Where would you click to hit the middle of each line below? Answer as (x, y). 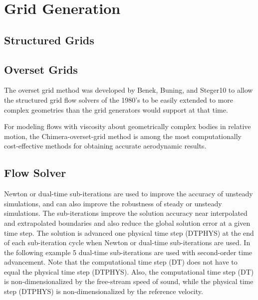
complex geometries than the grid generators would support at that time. (116, 109)
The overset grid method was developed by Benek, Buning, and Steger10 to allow (129, 90)
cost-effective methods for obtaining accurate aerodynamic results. (105, 146)
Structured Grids (49, 40)
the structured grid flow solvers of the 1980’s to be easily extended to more (119, 99)
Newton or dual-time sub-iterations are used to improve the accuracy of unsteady (129, 194)
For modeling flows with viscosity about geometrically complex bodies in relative (128, 126)
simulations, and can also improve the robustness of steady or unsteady (113, 203)
